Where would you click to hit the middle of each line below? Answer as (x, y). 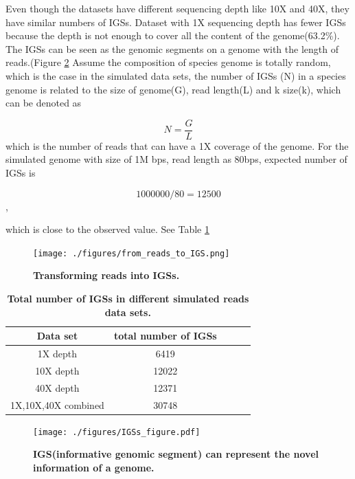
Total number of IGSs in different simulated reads (128, 299)
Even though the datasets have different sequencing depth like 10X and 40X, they (177, 8)
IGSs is (21, 172)
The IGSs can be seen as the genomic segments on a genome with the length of (172, 48)
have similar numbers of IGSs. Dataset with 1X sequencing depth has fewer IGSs (176, 22)
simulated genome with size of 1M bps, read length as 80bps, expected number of (176, 159)
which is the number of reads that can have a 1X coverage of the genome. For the (177, 145)
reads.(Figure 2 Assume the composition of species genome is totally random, (168, 62)
